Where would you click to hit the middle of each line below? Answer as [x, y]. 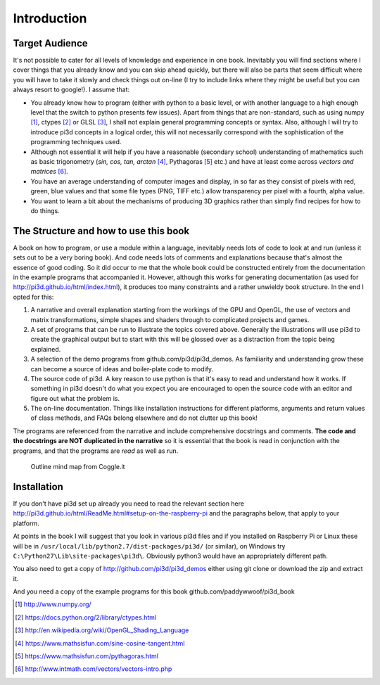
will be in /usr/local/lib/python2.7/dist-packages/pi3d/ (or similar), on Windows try [149, 546]
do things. [45, 210]
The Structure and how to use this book [101, 231]
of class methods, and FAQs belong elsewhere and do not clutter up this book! [144, 418]
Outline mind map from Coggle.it [78, 467]
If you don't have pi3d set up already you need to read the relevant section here [128, 504]
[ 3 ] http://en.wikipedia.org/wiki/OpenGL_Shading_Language [102, 630]
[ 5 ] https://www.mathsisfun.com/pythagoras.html [87, 656]
